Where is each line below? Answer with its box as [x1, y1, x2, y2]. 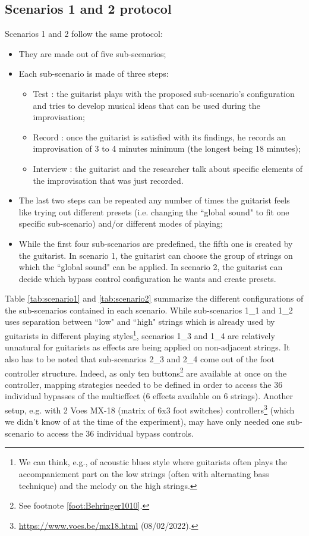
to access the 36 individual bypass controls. [36, 427, 194, 439]
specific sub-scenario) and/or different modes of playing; [18, 217, 223, 230]
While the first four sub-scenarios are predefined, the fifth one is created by [18, 237, 293, 249]
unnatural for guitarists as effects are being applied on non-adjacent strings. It [5, 341, 290, 353]
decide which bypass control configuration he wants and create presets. [18, 272, 276, 284]
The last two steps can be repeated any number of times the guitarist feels [18, 194, 290, 206]
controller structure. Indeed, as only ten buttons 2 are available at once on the [5, 365, 287, 379]
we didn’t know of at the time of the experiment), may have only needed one [5, 415, 285, 428]
